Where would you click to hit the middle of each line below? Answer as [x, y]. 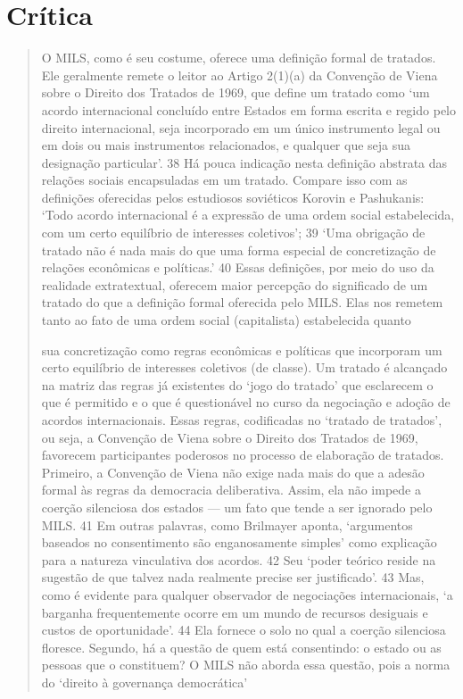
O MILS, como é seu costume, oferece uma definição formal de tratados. [239, 58]
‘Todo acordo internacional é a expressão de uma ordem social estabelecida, [248, 215]
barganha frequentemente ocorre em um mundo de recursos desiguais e [235, 612]
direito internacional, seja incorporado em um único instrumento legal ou [241, 127]
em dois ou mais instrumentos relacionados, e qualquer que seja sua [226, 145]
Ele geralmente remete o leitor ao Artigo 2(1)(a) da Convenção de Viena [240, 75]
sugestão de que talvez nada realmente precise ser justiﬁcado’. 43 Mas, [233, 577]
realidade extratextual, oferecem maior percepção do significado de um [235, 284]
